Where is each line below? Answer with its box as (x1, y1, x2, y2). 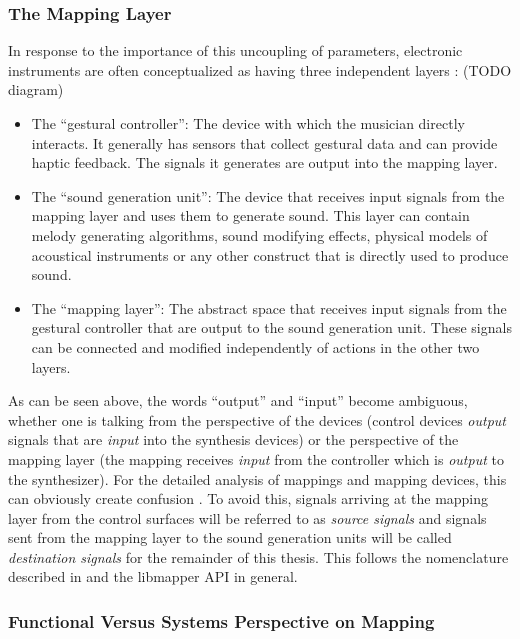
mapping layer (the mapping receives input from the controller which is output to (8, 448, 504, 469)
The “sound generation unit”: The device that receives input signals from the (31, 185, 505, 206)
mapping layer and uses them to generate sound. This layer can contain (31, 205, 470, 226)
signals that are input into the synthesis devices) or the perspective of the (8, 429, 459, 450)
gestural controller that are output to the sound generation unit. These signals (31, 317, 512, 338)
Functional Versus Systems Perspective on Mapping (8, 608, 435, 633)
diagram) (8, 79, 64, 100)
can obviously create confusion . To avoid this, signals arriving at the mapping (8, 488, 489, 509)
